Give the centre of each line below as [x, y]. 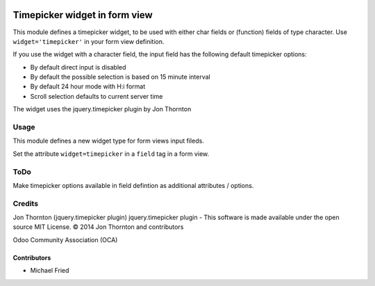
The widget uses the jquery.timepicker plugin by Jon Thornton [102, 109]
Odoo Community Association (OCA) [65, 239]
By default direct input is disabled [78, 67]
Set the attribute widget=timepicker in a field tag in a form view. [111, 154]
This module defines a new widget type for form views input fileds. [108, 141]
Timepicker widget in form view [83, 15]
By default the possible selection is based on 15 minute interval [120, 77]
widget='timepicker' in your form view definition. [89, 41]
